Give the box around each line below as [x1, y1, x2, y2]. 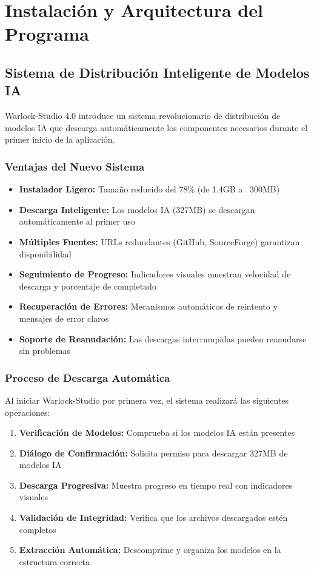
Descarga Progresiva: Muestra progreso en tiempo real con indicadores [19, 478, 293, 491]
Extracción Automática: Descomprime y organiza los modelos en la [19, 543, 281, 556]
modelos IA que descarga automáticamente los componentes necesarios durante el [5, 121, 308, 134]
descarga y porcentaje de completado [19, 279, 156, 292]
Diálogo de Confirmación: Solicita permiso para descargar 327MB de [19, 446, 288, 459]
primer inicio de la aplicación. [5, 133, 115, 146]
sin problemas [19, 344, 70, 357]
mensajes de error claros [19, 311, 109, 324]
